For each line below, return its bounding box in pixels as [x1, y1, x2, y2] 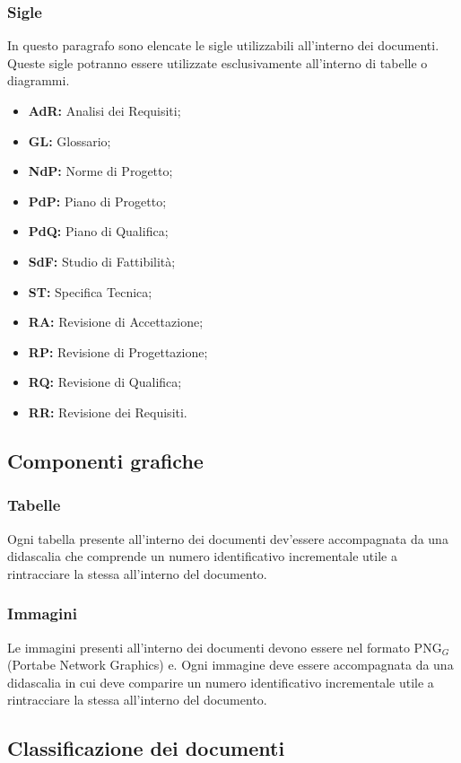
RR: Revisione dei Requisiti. [28, 402, 187, 421]
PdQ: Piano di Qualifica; [28, 222, 169, 241]
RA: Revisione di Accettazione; [28, 312, 204, 331]
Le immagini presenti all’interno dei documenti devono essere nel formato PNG [7, 637, 442, 656]
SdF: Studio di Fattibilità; [28, 251, 176, 270]
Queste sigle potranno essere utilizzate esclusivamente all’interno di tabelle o [7, 53, 428, 72]
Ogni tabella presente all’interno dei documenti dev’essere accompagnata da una [7, 529, 448, 548]
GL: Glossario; [28, 131, 111, 150]
